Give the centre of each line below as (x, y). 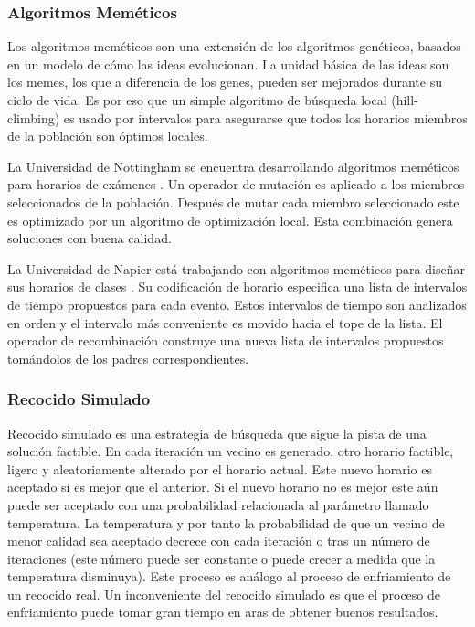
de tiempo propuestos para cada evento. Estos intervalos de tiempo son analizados (237, 304)
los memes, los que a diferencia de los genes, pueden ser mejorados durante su (225, 82)
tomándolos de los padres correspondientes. (128, 358)
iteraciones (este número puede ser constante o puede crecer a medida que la (222, 558)
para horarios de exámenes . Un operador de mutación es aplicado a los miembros (236, 184)
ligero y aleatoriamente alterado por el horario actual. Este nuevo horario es (220, 468)
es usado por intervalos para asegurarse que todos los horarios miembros (265, 117)
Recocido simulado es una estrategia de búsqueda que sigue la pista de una (217, 433)
